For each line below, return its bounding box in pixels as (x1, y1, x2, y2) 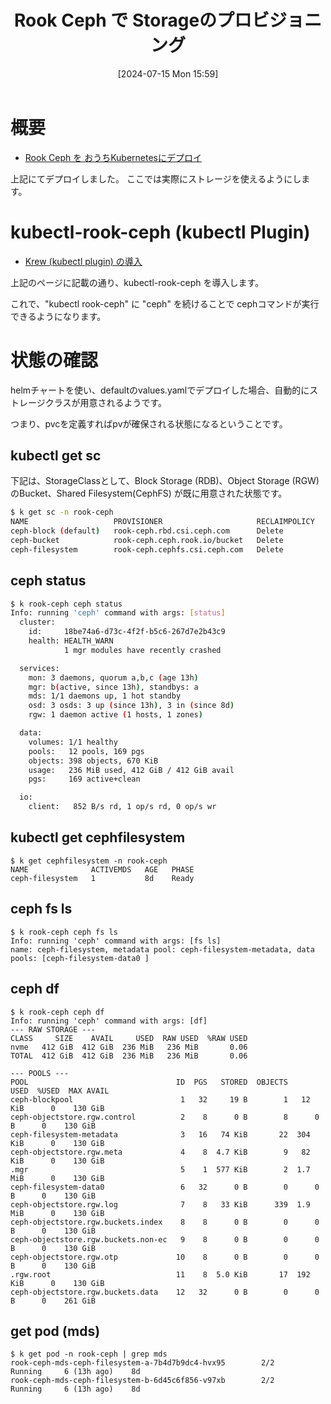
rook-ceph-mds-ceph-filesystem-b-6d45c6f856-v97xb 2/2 (10, 1376, 275, 1386)
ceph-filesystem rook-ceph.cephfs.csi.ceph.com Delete (10, 544, 284, 555)
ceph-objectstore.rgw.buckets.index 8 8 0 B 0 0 (10, 1217, 320, 1227)
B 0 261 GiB (10, 1296, 97, 1306)
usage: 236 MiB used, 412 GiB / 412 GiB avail (28, 765, 235, 775)
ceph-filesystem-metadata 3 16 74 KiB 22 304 (10, 1129, 311, 1140)
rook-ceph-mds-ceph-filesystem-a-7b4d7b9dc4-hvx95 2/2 (10, 1358, 275, 1368)
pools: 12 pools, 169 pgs (28, 746, 145, 756)
